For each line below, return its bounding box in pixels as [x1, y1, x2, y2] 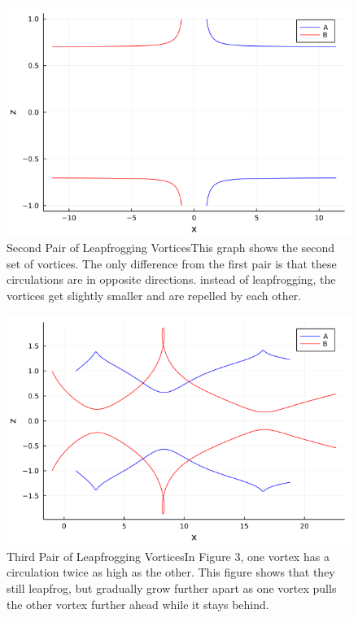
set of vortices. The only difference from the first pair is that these [7, 255, 337, 272]
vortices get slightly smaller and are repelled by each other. [7, 287, 302, 304]
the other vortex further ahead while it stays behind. [7, 595, 269, 612]
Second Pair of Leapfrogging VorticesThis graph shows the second [7, 239, 335, 256]
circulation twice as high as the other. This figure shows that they [7, 564, 335, 581]
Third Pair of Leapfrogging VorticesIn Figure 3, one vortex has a [7, 547, 330, 564]
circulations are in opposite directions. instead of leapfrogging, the [7, 271, 336, 288]
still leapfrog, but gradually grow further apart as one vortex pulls [7, 580, 337, 597]
